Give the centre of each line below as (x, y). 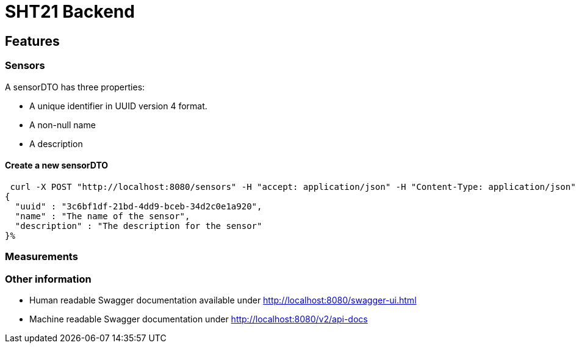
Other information (48, 279)
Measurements (41, 257)
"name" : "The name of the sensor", (103, 216)
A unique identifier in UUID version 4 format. (118, 106)
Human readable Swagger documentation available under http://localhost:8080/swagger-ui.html (223, 300)
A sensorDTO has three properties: (75, 87)
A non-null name (63, 125)
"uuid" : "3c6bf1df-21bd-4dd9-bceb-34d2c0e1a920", (139, 206)
